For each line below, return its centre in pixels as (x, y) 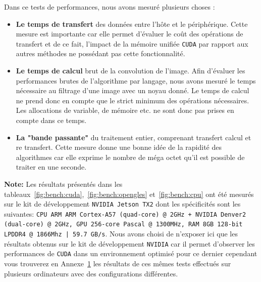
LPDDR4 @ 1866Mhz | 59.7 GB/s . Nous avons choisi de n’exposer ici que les (121, 234)
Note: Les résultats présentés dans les (63, 184)
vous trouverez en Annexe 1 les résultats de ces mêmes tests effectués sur (118, 264)
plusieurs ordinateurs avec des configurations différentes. (91, 273)
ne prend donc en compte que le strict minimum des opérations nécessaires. (133, 100)
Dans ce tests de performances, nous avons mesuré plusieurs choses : (110, 7)
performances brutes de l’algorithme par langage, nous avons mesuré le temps (136, 80)
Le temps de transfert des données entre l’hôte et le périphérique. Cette (132, 24)
